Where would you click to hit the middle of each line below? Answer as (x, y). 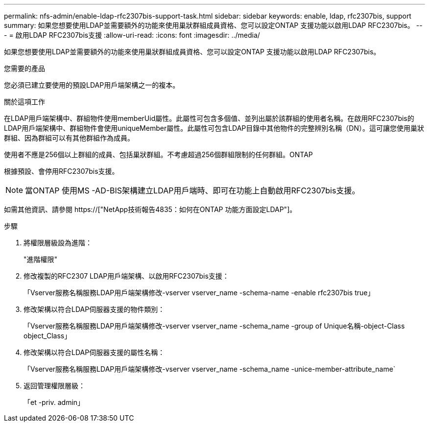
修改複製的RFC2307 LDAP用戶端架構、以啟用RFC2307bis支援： (126, 276)
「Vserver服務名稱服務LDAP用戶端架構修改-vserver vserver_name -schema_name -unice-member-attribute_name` (210, 369)
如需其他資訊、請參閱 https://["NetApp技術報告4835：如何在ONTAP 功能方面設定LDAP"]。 (150, 209)
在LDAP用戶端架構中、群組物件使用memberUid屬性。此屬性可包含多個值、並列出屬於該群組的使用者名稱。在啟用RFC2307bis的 (209, 118)
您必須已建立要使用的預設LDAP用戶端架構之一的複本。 (92, 85)
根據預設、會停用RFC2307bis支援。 (61, 171)
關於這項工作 (24, 102)
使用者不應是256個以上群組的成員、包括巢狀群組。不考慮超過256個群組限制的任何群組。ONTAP (158, 154)
